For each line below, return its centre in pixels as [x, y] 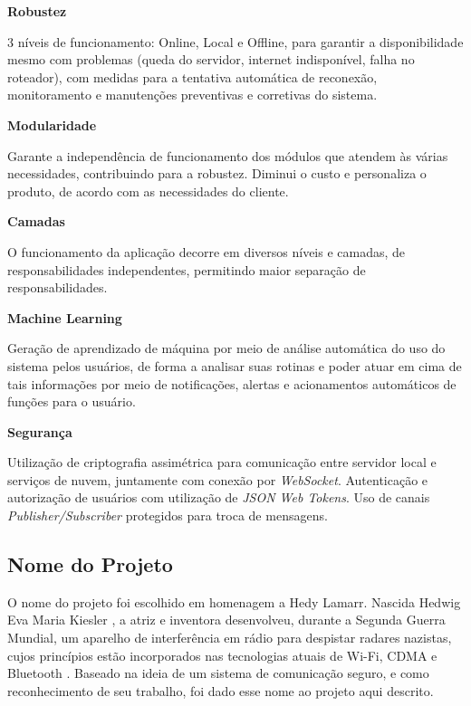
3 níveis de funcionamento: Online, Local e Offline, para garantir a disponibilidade [235, 41]
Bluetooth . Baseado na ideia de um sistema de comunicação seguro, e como [218, 673]
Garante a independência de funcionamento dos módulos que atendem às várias [228, 155]
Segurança [40, 431]
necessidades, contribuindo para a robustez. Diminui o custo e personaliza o [217, 173]
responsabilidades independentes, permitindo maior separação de [187, 269]
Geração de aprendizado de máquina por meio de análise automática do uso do [226, 348]
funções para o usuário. [72, 401]
